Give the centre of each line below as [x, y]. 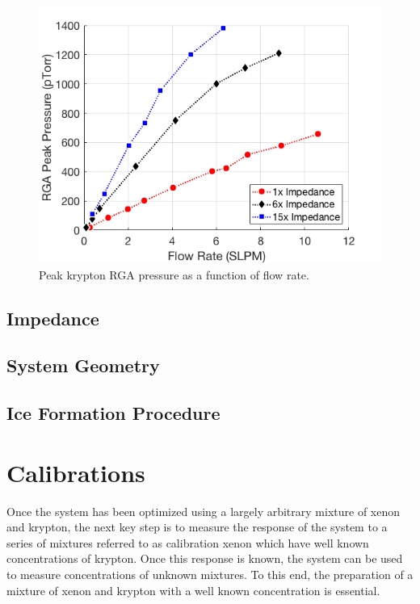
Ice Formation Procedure [113, 413]
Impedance [53, 318]
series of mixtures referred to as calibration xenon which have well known [188, 542]
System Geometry [83, 365]
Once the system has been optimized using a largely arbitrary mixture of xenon [204, 511]
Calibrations [76, 472]
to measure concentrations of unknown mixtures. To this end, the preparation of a [210, 575]
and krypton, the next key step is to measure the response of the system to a [197, 527]
